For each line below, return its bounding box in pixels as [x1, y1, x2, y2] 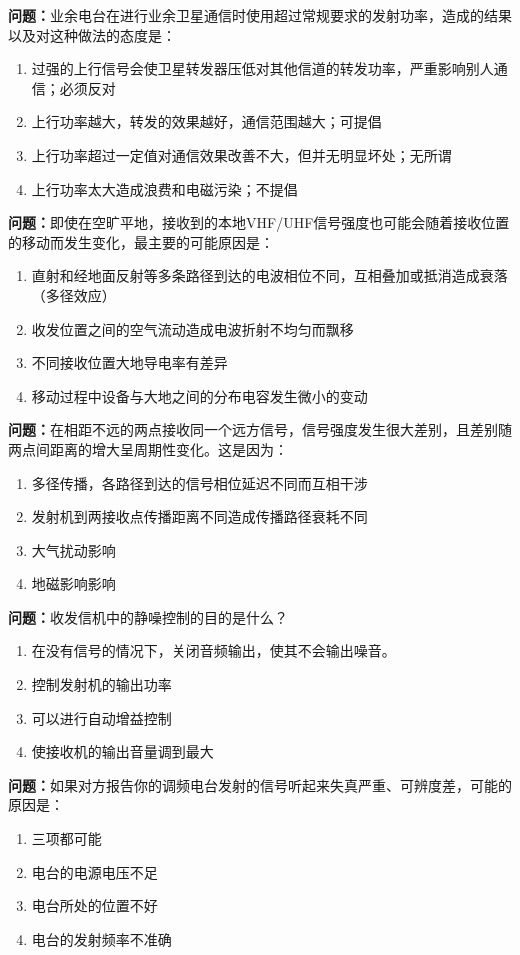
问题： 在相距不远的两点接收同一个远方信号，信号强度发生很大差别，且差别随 [8, 419, 512, 440]
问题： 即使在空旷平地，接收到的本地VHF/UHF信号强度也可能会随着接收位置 [8, 212, 510, 233]
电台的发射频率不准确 [31, 928, 172, 949]
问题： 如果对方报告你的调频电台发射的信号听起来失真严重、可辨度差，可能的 [8, 774, 512, 795]
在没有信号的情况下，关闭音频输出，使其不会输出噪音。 [31, 640, 396, 661]
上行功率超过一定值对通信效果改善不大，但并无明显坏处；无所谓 [31, 144, 452, 165]
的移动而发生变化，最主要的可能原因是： [8, 231, 274, 252]
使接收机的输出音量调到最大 [31, 741, 214, 762]
